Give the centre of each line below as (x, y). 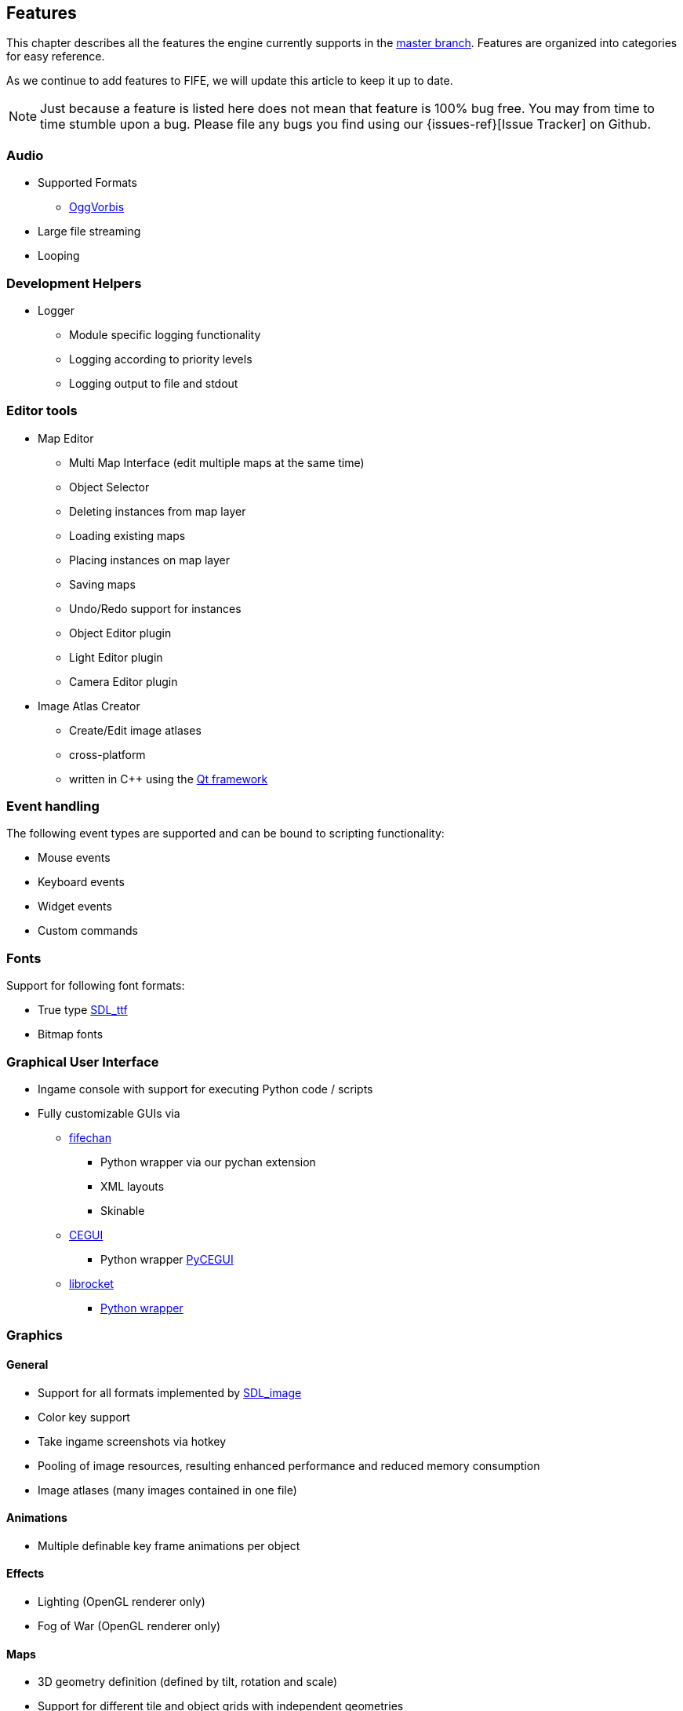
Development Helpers (74, 283)
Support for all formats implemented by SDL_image (170, 1392)
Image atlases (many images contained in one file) (167, 1490)
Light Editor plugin (116, 657)
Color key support (84, 1417)
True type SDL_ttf (83, 1010)
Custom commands (88, 931)
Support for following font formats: (96, 986)
